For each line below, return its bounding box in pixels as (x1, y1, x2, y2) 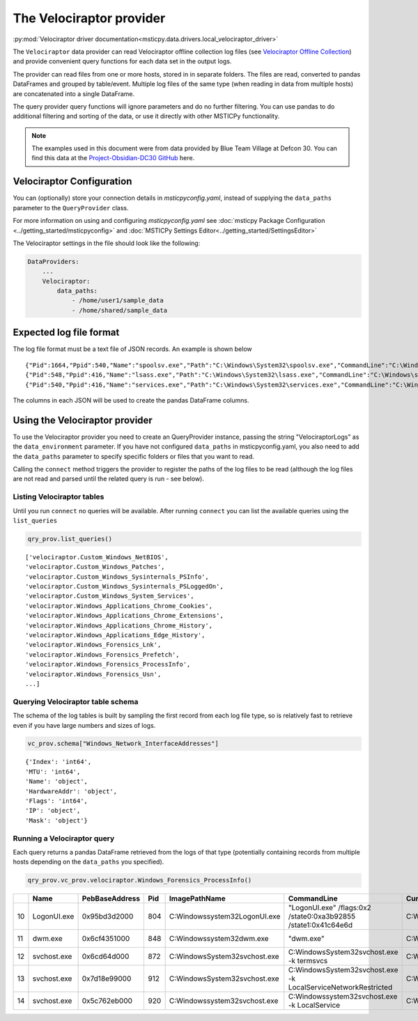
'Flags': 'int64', (25, 797, 88, 805)
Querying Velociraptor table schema (13, 696, 139, 706)
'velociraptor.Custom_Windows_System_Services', (25, 592, 194, 600)
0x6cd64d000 (82, 951, 130, 961)
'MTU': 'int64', (25, 767, 81, 776)
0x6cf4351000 (82, 934, 130, 944)
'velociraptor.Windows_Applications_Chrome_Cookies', (25, 602, 212, 609)
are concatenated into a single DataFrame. (13, 89, 135, 98)
